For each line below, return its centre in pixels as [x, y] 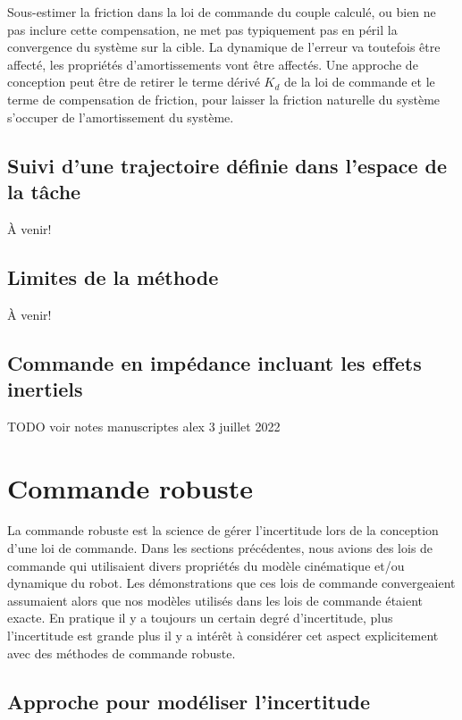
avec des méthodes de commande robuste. [122, 653]
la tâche [44, 191]
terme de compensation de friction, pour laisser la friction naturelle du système [224, 99]
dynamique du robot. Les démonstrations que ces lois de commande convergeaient [231, 583]
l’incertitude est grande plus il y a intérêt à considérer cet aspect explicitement [223, 636]
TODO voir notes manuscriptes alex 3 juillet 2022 [144, 426]
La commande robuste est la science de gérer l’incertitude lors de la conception [223, 530]
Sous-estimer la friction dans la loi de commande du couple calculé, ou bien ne [222, 12]
